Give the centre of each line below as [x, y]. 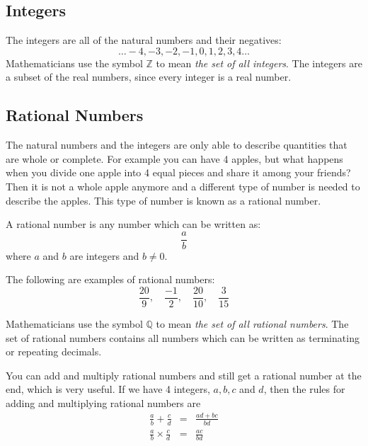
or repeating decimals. [54, 351]
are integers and [104, 255]
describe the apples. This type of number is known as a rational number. [163, 200]
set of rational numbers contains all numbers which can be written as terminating [183, 337]
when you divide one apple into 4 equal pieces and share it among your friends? [178, 172]
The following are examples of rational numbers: [110, 279]
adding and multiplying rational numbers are [103, 403]
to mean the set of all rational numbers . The [252, 324]
